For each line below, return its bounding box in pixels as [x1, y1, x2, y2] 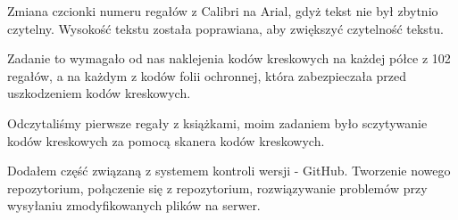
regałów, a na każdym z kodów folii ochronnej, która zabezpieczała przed [7, 66, 407, 85]
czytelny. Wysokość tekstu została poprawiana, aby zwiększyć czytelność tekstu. [7, 19, 445, 37]
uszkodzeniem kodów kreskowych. [7, 84, 191, 102]
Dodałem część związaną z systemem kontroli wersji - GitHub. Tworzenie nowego [7, 161, 451, 180]
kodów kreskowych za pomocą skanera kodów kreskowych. [7, 131, 325, 150]
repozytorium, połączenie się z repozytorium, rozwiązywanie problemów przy [7, 178, 428, 197]
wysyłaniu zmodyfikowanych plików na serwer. [7, 196, 261, 215]
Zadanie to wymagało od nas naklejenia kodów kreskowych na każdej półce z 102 [7, 49, 451, 68]
